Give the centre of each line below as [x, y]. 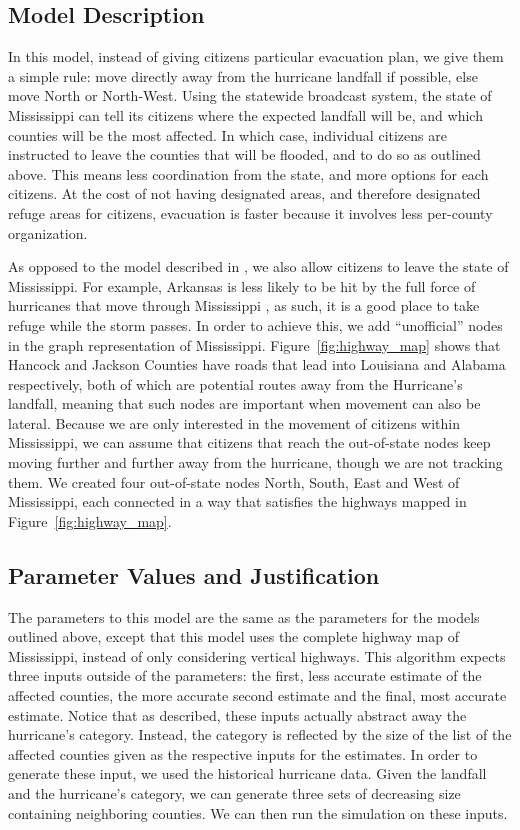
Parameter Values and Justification [194, 574]
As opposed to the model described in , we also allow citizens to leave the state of [258, 266]
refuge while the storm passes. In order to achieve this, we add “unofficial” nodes [255, 324]
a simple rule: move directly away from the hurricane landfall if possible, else [243, 75]
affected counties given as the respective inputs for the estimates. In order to [243, 753]
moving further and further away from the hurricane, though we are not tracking [255, 462]
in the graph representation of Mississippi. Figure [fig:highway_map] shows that [254, 344]
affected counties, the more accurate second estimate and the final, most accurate [257, 695]
